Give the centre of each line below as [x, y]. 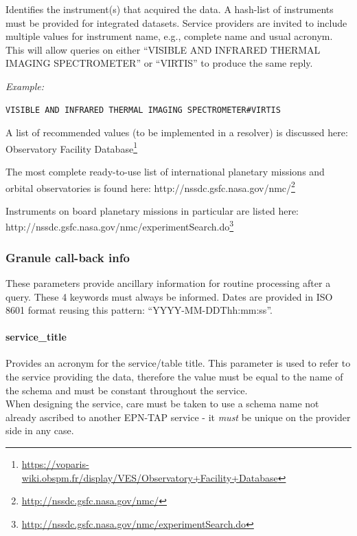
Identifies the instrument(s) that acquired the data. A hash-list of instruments [170, 9]
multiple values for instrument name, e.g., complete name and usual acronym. [169, 36]
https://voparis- [55, 464]
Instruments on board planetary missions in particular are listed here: [152, 210]
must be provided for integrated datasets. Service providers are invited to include [176, 22]
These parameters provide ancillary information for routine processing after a [168, 282]
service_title [36, 337]
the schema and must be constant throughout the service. [127, 390]
